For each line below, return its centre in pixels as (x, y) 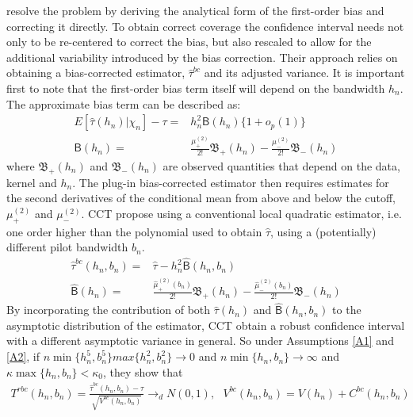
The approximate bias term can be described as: (124, 103)
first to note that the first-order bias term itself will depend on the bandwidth (196, 88)
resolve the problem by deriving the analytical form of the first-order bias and (195, 10)
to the (347, 310)
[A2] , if (23, 356)
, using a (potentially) (323, 231)
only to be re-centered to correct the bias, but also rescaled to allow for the (189, 42)
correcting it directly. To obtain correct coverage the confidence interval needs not (205, 26)
